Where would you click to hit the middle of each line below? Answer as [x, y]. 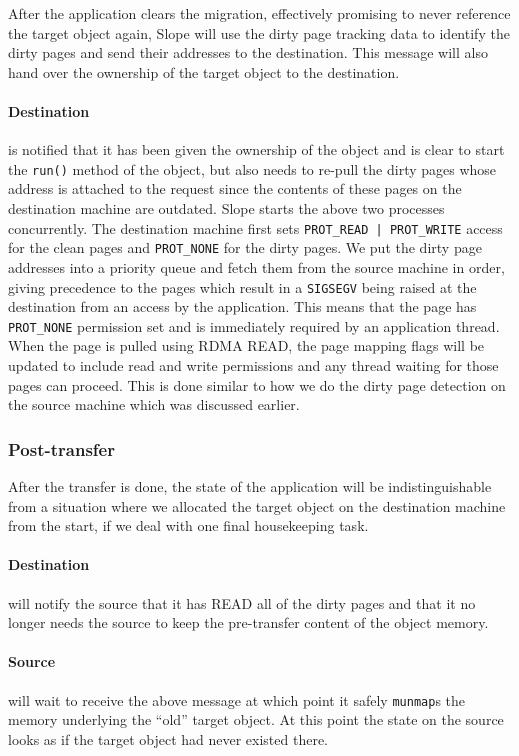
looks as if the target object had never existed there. [168, 738]
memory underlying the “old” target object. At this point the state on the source [256, 719]
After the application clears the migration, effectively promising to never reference [259, 13]
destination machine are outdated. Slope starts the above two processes [226, 208]
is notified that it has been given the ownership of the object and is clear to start [256, 149]
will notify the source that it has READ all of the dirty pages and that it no [242, 602]
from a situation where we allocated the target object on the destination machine [257, 505]
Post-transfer [61, 448]
